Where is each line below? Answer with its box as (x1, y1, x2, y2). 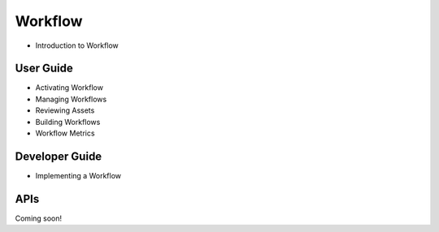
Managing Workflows (35, 94, 107, 104)
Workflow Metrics (35, 128, 95, 138)
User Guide (15, 62, 73, 75)
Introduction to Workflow (35, 41, 120, 50)
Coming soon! (15, 213, 63, 223)
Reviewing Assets (35, 105, 95, 115)
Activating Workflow (35, 83, 103, 92)
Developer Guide (15, 149, 102, 163)
